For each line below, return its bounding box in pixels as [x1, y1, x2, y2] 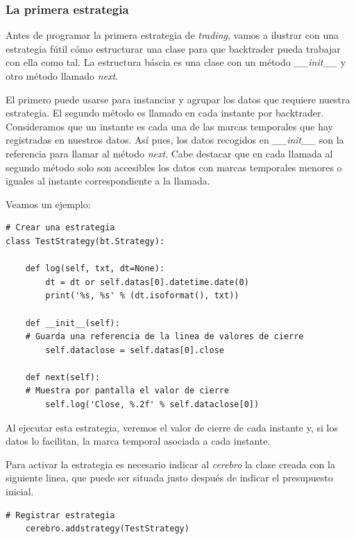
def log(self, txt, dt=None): [25, 264, 165, 274]
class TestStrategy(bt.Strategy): [6, 236, 165, 246]
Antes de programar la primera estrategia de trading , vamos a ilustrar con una [6, 28, 339, 42]
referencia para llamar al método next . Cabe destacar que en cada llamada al [6, 146, 333, 160]
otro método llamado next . [6, 69, 119, 83]
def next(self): [25, 372, 101, 382]
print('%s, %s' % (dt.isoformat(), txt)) [45, 291, 239, 301]
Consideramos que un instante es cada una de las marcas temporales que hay [6, 119, 333, 133]
